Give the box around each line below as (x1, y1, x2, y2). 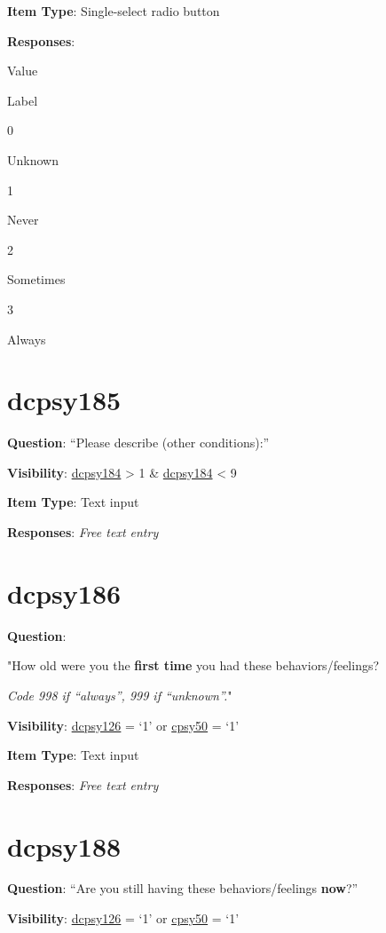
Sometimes (7, 270, 66, 289)
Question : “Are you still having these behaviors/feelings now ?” (7, 879, 358, 897)
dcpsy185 (7, 382, 122, 418)
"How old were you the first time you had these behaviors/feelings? (7, 656, 380, 675)
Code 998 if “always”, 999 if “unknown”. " (7, 685, 232, 704)
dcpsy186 (7, 574, 122, 611)
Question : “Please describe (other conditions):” (7, 433, 270, 452)
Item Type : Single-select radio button (7, 2, 220, 20)
